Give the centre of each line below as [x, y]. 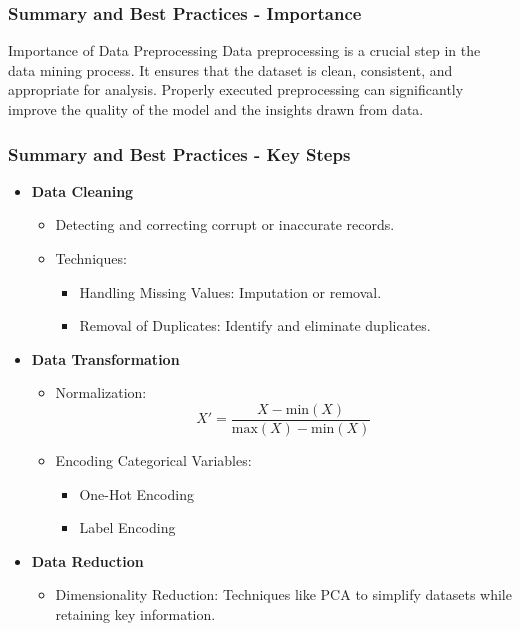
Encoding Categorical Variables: [153, 460]
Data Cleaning [82, 190]
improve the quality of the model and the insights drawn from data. [216, 109]
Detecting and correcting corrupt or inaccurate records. [225, 224]
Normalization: [101, 392]
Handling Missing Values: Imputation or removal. [230, 291]
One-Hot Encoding [136, 493]
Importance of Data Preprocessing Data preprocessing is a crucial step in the [244, 50]
